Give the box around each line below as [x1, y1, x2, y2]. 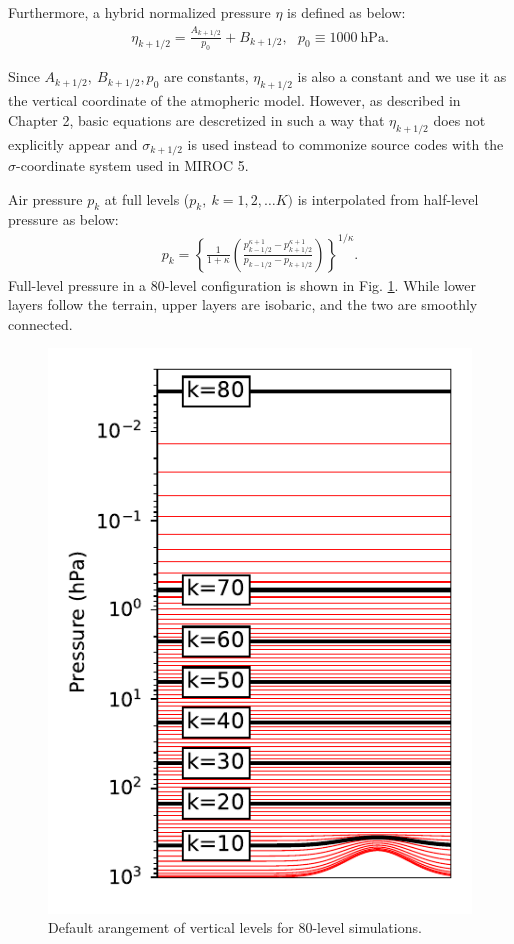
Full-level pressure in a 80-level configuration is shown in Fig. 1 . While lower [8, 274, 476, 295]
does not [433, 109, 486, 130]
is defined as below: [287, 2, 406, 22]
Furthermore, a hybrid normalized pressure [8, 2, 271, 22]
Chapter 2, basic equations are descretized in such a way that [8, 109, 385, 130]
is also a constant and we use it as [297, 66, 507, 87]
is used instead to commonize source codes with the [187, 133, 504, 154]
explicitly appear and [8, 133, 138, 154]
